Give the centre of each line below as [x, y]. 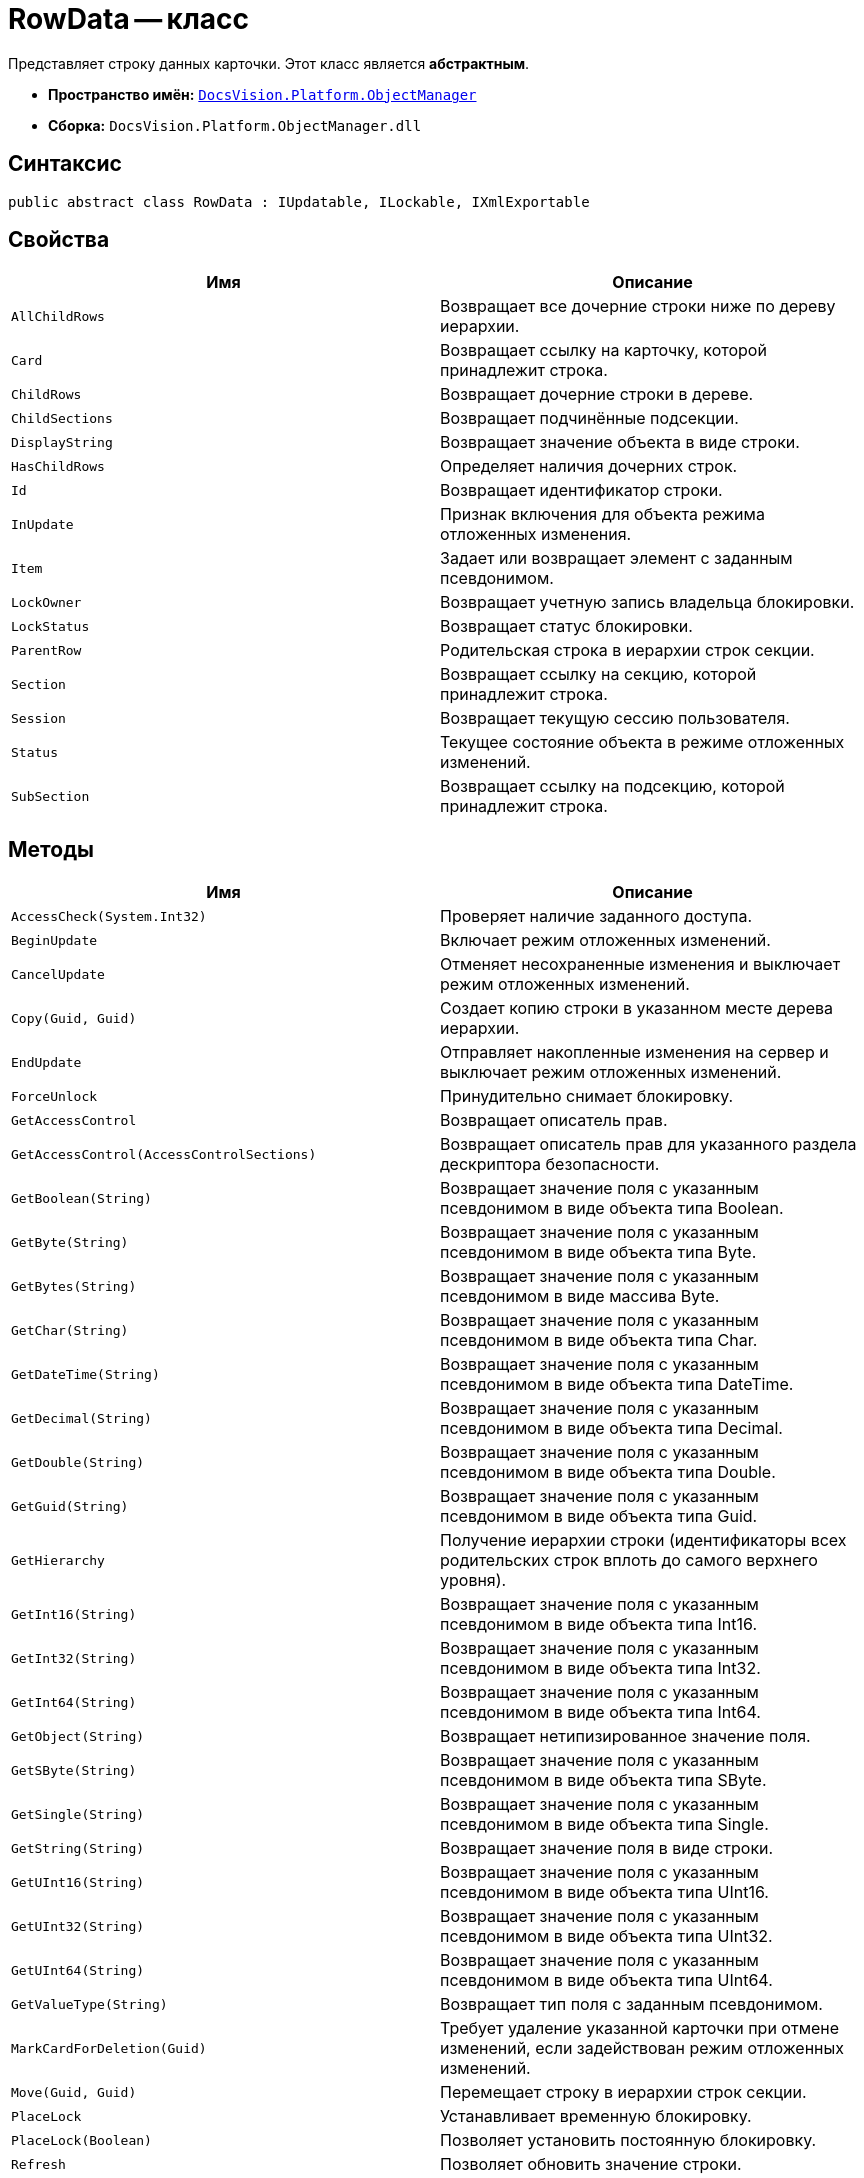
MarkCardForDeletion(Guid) [109, 2048]
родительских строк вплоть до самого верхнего [629, 1560]
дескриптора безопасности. [550, 1164]
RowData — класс [129, 19]
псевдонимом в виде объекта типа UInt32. [606, 1936]
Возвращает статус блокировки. [566, 626]
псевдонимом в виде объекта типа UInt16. [604, 1892]
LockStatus [50, 626]
